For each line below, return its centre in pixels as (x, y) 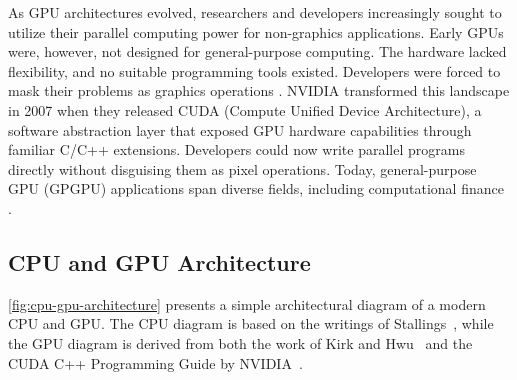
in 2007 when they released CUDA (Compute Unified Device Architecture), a (245, 109)
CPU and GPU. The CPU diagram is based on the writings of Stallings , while (251, 323)
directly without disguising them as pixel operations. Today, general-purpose (242, 168)
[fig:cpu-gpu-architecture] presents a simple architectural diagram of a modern (247, 303)
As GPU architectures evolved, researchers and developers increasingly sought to (255, 12)
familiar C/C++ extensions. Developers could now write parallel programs (236, 149)
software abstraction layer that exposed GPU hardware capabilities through (240, 129)
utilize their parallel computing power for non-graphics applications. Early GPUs (256, 31)
